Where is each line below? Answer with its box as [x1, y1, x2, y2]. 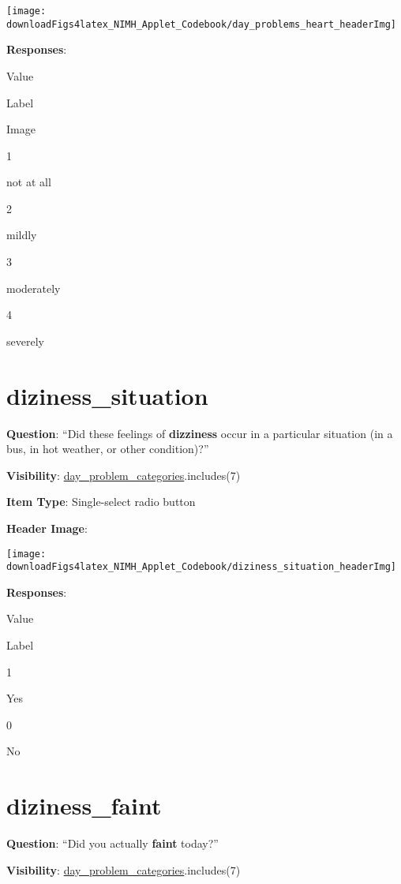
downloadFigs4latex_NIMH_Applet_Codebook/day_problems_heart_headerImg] [6, 18, 396, 30]
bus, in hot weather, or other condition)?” [6, 440, 209, 457]
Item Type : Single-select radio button [6, 493, 196, 510]
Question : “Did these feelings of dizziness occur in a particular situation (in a [6, 425, 393, 441]
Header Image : [6, 519, 88, 536]
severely [6, 332, 44, 349]
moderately [6, 279, 61, 296]
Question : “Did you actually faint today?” [6, 835, 219, 852]
